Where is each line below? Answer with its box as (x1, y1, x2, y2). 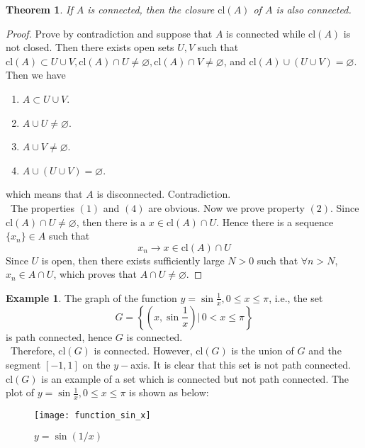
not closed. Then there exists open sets (6, 40, 174, 55)
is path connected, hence (6, 329, 113, 344)
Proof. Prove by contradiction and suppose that (6, 26, 213, 40)
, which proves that (53, 267, 137, 281)
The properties (10, 200, 74, 215)
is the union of (231, 343, 294, 358)
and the (308, 343, 342, 358)
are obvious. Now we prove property (148, 200, 305, 215)
